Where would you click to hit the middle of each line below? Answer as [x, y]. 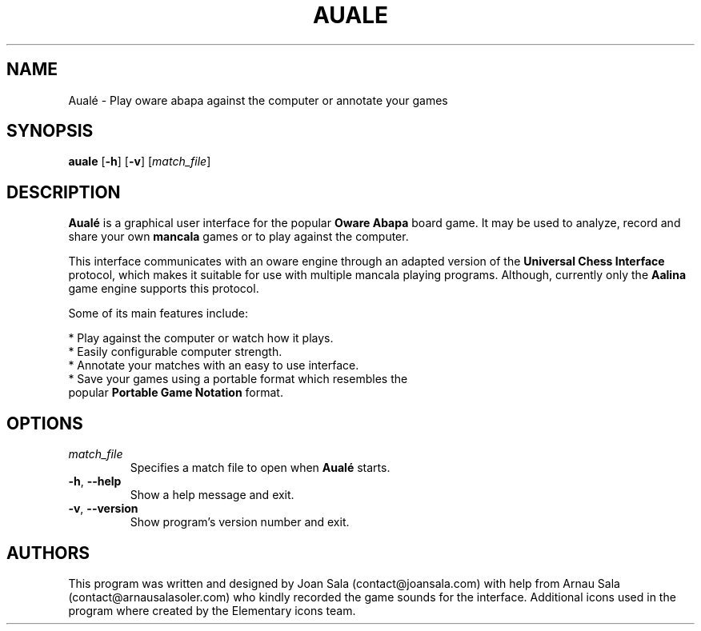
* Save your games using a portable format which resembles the [238, 379]
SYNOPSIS [50, 131]
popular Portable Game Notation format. [176, 393]
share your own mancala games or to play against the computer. [238, 237]
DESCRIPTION [64, 192]
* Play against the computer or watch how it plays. [201, 338]
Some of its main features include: [158, 314]
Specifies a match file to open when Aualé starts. [260, 468]
